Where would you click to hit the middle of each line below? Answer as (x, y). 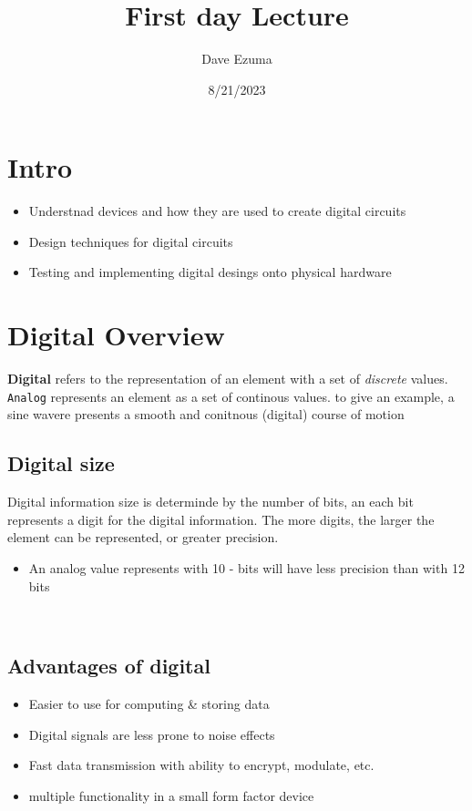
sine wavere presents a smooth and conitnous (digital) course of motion (206, 414)
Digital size (61, 463)
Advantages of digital (109, 666)
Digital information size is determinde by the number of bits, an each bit (210, 502)
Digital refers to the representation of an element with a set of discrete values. (228, 379)
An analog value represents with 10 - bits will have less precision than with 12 (246, 567)
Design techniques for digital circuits (131, 241)
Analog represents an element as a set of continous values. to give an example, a (231, 396)
